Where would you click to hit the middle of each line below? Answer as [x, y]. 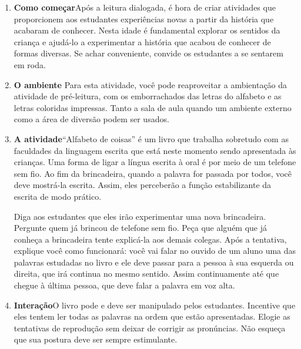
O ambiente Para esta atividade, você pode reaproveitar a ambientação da [150, 84]
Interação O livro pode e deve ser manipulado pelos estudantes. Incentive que [155, 305]
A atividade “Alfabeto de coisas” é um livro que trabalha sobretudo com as [151, 138]
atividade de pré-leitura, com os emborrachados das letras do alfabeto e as [148, 96]
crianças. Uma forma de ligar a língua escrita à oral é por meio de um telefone [155, 162]
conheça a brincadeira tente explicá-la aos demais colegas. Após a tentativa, [150, 239]
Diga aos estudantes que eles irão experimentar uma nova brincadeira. [140, 216]
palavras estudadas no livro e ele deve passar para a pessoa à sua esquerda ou [154, 262]
